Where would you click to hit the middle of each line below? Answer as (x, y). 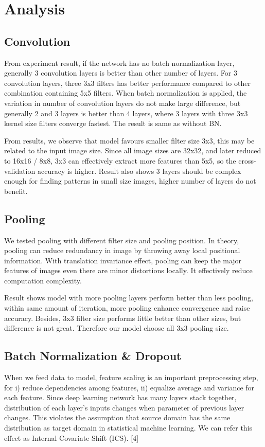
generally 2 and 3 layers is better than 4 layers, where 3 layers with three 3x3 (126, 113)
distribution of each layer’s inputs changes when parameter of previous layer (124, 407)
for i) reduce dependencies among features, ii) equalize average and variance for (129, 387)
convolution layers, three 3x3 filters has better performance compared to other (127, 83)
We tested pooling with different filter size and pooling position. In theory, (122, 240)
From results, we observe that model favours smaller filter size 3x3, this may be (129, 140)
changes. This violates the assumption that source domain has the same (117, 417)
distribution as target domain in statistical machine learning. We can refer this (128, 428)
